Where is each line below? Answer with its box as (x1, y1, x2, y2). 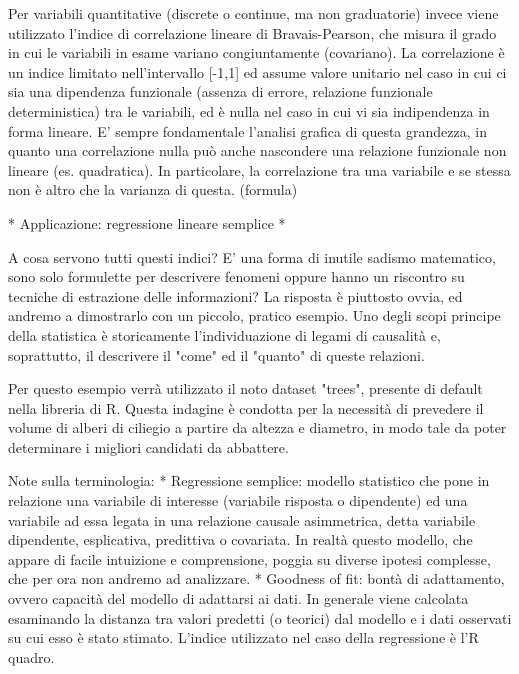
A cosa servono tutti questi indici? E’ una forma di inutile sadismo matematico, (8, 246, 496, 267)
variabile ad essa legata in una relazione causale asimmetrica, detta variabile (8, 509, 476, 530)
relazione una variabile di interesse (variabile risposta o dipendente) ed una (8, 490, 468, 511)
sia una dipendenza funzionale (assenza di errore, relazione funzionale (8, 81, 433, 102)
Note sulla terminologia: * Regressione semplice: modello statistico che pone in (8, 470, 490, 491)
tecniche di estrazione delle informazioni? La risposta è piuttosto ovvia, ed (8, 285, 463, 306)
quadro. (8, 646, 55, 667)
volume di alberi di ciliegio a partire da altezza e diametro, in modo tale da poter (8, 417, 507, 438)
